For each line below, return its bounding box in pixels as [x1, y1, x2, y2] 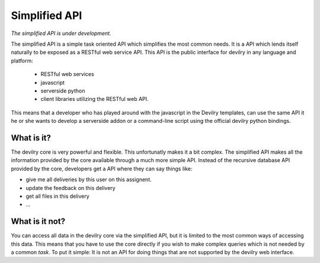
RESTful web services [40, 71, 94, 78]
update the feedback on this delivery [25, 184, 116, 191]
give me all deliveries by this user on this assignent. [25, 176, 152, 183]
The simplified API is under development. [11, 30, 111, 37]
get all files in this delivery [25, 192, 90, 199]
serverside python [40, 87, 85, 94]
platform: [11, 57, 34, 64]
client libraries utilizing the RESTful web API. [40, 96, 149, 103]
